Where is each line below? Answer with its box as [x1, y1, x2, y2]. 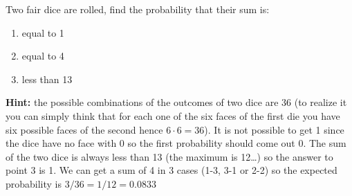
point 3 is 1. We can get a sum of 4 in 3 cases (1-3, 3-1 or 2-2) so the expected [6, 163, 337, 177]
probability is [6, 176, 62, 190]
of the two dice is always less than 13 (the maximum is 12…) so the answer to [6, 149, 333, 163]
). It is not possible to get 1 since [204, 122, 344, 136]
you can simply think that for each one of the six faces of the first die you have [6, 108, 340, 123]
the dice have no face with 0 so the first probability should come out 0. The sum [6, 136, 346, 150]
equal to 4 [21, 48, 64, 63]
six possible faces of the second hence [6, 122, 163, 136]
